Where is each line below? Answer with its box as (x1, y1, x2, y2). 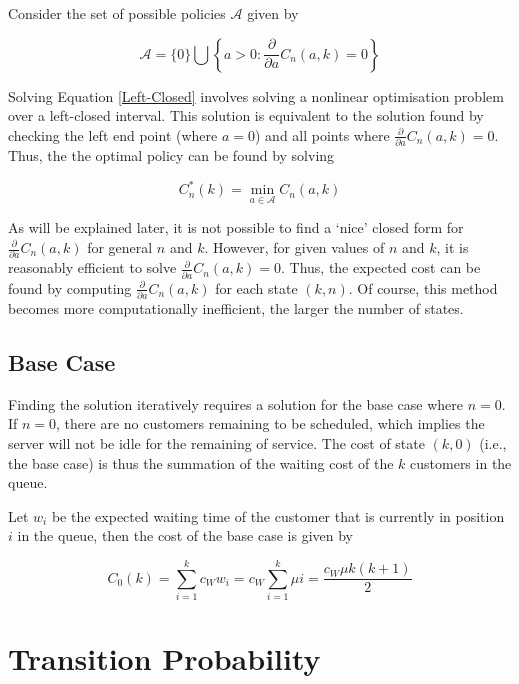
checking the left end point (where (8, 124, 218, 145)
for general (87, 237, 153, 257)
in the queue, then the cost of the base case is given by (17, 525, 353, 546)
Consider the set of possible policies (8, 3, 226, 23)
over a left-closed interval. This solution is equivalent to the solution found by (8, 105, 484, 126)
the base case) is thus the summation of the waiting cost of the (8, 452, 394, 473)
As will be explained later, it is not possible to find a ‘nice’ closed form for (8, 217, 464, 238)
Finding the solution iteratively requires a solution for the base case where (8, 393, 463, 414)
